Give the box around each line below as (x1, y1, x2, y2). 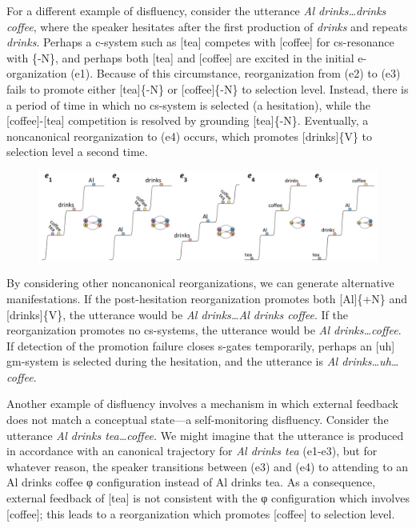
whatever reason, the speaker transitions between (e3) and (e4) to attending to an (6, 458, 409, 474)
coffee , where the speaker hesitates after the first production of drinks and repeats (6, 18, 408, 34)
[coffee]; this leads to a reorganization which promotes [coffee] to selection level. (6, 505, 395, 522)
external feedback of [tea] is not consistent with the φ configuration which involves (6, 490, 410, 506)
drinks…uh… (342, 353, 399, 370)
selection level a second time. (6, 143, 148, 160)
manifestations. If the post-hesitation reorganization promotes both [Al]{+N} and (6, 290, 408, 306)
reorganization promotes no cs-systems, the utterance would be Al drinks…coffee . (6, 322, 402, 338)
